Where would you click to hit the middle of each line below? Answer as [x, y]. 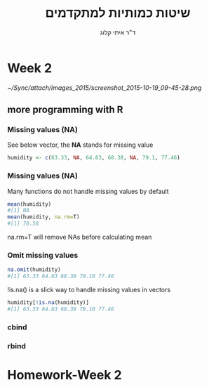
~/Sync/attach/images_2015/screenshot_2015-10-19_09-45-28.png [104, 87]
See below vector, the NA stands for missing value [80, 145]
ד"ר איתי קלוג [118, 32]
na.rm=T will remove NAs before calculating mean [80, 237]
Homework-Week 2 [65, 375]
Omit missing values [43, 255]
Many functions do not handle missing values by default [88, 191]
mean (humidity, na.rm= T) [43, 217]
